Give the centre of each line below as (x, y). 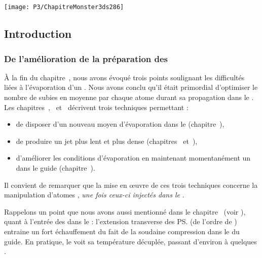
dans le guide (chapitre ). (55, 168)
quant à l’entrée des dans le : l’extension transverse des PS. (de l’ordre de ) (121, 221)
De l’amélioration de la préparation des (86, 58)
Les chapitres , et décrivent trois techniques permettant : (96, 107)
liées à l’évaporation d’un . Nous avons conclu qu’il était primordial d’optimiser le (131, 87)
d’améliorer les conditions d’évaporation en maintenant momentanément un (133, 158)
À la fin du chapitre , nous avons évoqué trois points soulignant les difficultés (124, 77)
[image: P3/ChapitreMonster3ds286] (64, 7)
